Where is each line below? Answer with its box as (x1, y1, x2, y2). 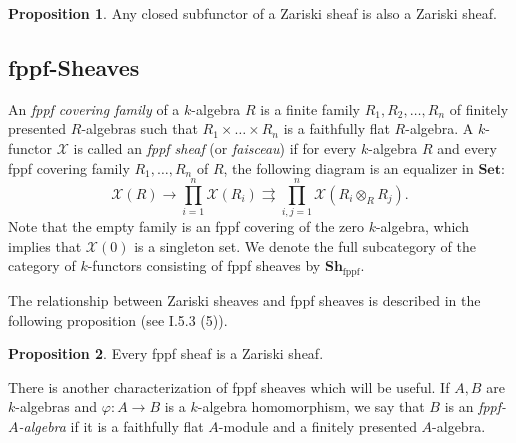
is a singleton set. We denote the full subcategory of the (134, 235, 476, 256)
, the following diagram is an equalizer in (223, 157, 474, 178)
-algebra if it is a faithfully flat (18, 415, 204, 436)
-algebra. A (405, 118, 474, 139)
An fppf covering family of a (8, 98, 180, 119)
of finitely (449, 98, 509, 119)
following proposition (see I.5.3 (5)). (8, 309, 228, 330)
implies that (8, 235, 82, 256)
